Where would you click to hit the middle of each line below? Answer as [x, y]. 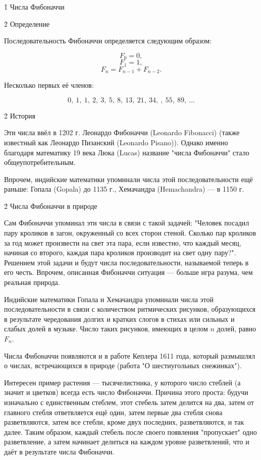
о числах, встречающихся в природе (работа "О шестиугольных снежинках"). [123, 365]
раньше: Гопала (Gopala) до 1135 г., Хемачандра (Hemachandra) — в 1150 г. [124, 189]
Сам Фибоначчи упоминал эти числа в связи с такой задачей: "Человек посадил [127, 223]
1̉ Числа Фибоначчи [34, 7]
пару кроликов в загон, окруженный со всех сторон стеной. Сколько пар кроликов [130, 233]
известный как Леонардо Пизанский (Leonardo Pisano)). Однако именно [116, 142]
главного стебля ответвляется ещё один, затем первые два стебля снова [113, 412]
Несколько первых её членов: [49, 85]
